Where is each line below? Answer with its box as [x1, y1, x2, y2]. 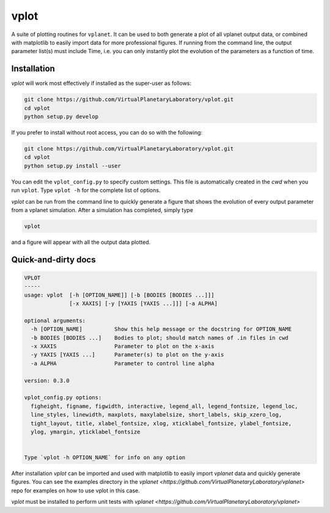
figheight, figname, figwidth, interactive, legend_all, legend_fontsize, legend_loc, [31, 402, 299, 410]
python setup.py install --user [24, 162, 122, 169]
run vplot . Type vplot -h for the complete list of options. [11, 186, 161, 194]
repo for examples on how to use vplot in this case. [11, 487, 141, 494]
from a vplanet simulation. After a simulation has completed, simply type [11, 206, 194, 213]
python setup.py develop [24, 113, 99, 120]
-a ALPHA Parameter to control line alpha [31, 360, 215, 367]
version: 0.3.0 [24, 377, 70, 384]
